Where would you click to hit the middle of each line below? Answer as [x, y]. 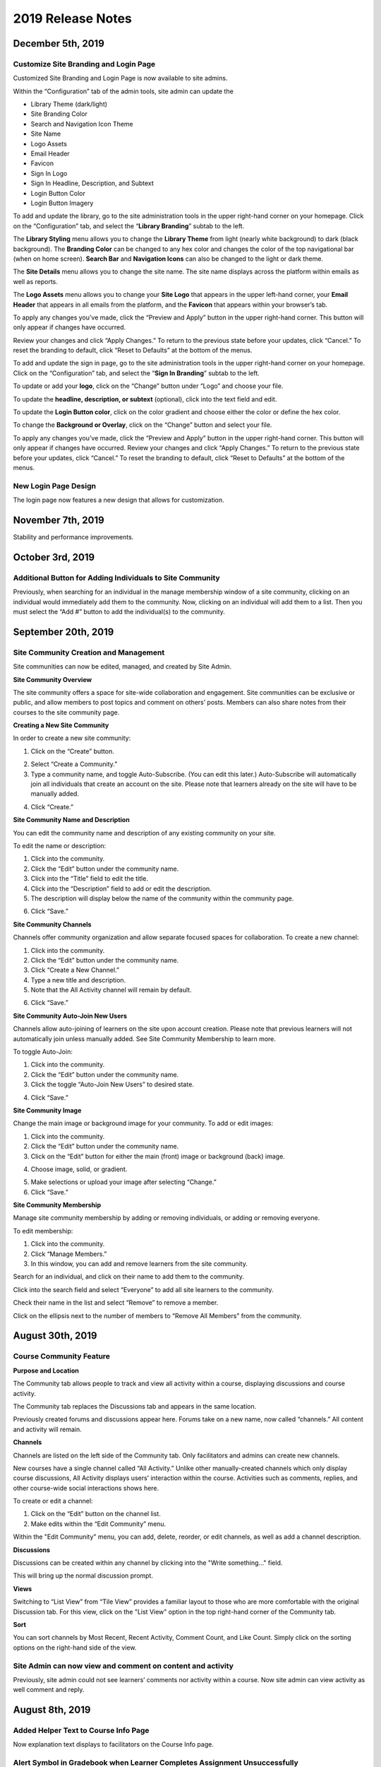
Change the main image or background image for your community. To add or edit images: [143, 1123]
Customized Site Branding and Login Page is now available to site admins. [120, 78]
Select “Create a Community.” [74, 764]
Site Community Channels [52, 924]
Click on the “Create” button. [72, 751]
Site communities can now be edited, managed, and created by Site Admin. [122, 667]
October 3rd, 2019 [54, 557]
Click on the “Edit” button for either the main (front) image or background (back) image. [158, 1156]
